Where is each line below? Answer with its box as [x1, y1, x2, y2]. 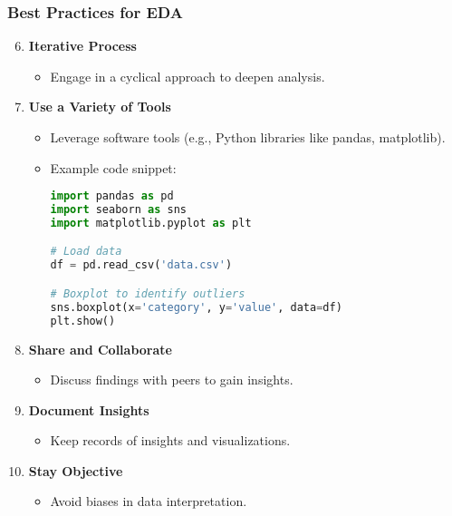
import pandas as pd [50, 190, 174, 203]
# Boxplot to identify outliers [50, 287, 245, 300]
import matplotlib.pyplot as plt [50, 216, 252, 229]
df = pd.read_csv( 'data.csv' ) [50, 258, 233, 272]
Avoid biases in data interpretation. [50, 492, 247, 511]
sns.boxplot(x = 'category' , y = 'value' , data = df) [50, 300, 342, 314]
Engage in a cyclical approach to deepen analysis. [50, 66, 325, 85]
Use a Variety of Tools [28, 97, 171, 116]
